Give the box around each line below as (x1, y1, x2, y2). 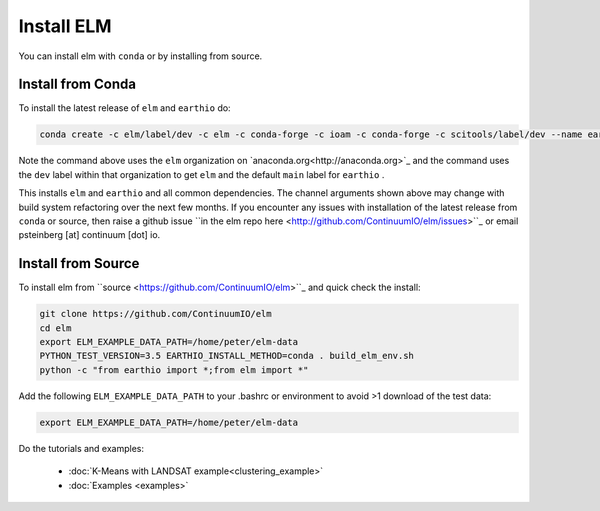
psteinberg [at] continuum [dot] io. (18, 229, 161, 241)
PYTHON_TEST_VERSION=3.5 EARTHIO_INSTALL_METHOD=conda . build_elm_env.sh (39, 350, 415, 362)
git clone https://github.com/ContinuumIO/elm (39, 308, 272, 320)
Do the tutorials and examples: (18, 442, 145, 454)
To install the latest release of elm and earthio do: (18, 102, 231, 114)
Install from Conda (18, 76, 137, 93)
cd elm (39, 322, 72, 334)
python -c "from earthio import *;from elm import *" (39, 364, 309, 375)
